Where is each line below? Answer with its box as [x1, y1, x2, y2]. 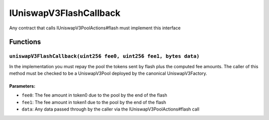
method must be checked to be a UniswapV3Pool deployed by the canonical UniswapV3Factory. [9, 70, 208, 77]
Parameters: [9, 83, 36, 89]
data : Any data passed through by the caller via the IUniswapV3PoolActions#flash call [21, 106, 199, 112]
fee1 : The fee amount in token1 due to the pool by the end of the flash [21, 99, 166, 105]
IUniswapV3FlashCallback [9, 7, 121, 18]
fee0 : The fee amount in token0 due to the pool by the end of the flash [21, 92, 167, 98]
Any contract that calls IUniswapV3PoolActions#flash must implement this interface [9, 25, 181, 31]
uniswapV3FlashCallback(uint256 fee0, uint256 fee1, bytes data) [9, 53, 200, 60]
